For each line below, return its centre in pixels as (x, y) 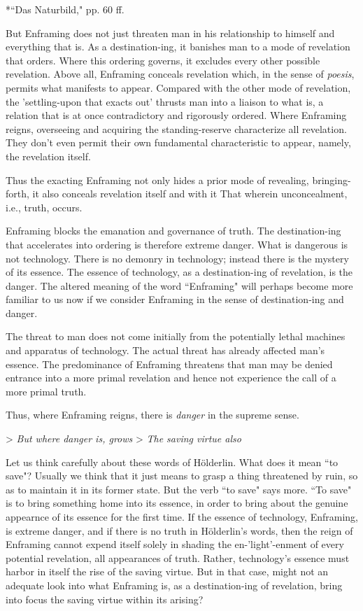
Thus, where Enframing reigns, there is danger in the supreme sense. (152, 415)
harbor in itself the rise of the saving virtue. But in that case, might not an (167, 571)
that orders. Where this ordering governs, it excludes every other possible (163, 60)
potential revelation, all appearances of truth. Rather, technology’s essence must (178, 557)
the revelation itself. (48, 156)
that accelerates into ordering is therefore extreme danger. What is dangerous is (177, 244)
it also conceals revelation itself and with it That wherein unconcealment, (190, 194)
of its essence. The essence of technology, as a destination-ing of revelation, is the (179, 272)
